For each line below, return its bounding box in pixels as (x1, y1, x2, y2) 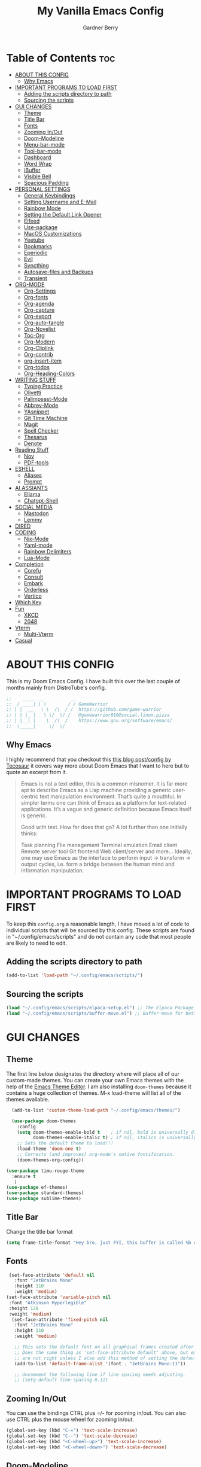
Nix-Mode (23, 535, 49, 542)
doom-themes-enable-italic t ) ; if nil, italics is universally (32, 1135, 197, 1141)
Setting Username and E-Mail (23, 198, 97, 205)
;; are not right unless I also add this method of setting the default (14, 1355, 199, 1361)
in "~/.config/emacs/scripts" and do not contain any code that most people (6, 933, 191, 940)
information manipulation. (20, 866, 84, 874)
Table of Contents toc (6, 51, 115, 65)
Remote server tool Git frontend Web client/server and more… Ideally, (20, 848, 193, 855)
